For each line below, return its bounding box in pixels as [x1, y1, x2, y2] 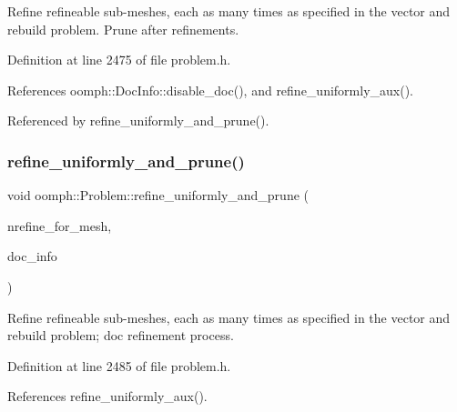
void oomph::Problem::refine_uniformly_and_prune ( [7, 186, 310, 205]
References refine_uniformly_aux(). [7, 387, 208, 406]
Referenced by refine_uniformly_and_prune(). [7, 111, 269, 130]
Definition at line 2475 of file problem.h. [7, 50, 231, 69]
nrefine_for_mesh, [7, 216, 112, 235]
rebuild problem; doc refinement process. [7, 326, 234, 345]
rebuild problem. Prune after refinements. [7, 19, 239, 38]
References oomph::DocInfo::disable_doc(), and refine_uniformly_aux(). [7, 80, 414, 99]
